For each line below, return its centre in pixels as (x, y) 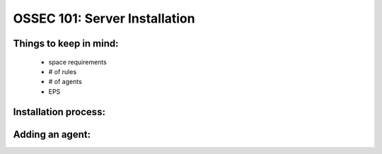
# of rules (63, 71)
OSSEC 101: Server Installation (104, 18)
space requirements (78, 62)
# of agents (65, 82)
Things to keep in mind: (66, 43)
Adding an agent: (52, 134)
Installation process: (59, 112)
